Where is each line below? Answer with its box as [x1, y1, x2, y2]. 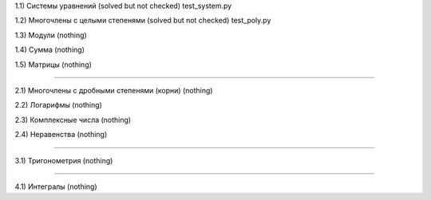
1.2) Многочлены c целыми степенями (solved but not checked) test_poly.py [14, 16, 271, 25]
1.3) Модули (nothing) [14, 30, 87, 40]
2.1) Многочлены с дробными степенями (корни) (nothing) [14, 85, 213, 95]
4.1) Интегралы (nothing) [14, 182, 97, 191]
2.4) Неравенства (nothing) [14, 130, 108, 139]
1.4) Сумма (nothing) [14, 45, 85, 55]
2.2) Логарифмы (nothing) [14, 100, 103, 110]
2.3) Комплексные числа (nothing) [14, 115, 132, 124]
